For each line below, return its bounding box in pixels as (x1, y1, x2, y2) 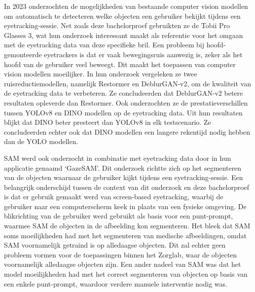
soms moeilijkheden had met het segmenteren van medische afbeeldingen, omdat (4, 230, 247, 240)
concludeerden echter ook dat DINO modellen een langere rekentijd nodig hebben (4, 126, 250, 137)
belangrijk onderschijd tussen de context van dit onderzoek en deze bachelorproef (4, 182, 250, 192)
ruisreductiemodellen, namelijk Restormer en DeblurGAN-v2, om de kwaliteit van (4, 78, 251, 88)
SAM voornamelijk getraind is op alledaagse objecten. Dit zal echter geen (4, 240, 226, 250)
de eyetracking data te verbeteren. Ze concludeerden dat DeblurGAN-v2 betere (4, 88, 243, 98)
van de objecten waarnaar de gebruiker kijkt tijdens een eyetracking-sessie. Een (4, 172, 243, 182)
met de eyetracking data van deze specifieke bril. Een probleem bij (4, 39, 204, 50)
